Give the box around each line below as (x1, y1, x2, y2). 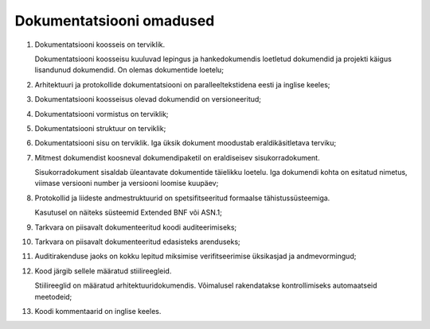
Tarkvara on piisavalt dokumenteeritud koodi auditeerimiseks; (34, 223, 237, 232)
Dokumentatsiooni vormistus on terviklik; (34, 109, 169, 118)
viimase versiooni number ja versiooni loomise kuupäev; (34, 179, 219, 188)
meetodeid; (34, 292, 72, 301)
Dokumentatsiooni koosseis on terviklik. (34, 40, 166, 49)
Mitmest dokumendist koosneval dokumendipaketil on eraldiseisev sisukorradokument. (34, 153, 320, 162)
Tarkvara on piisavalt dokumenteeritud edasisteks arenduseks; (34, 237, 240, 246)
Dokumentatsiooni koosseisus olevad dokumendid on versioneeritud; (34, 95, 262, 104)
